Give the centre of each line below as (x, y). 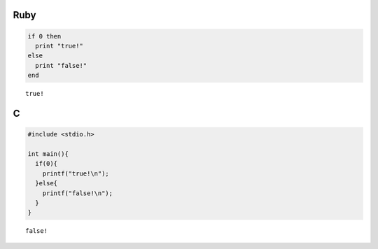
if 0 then (44, 36)
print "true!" (59, 46)
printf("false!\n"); (78, 193)
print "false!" (61, 65)
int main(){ (48, 154)
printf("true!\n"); (76, 173)
